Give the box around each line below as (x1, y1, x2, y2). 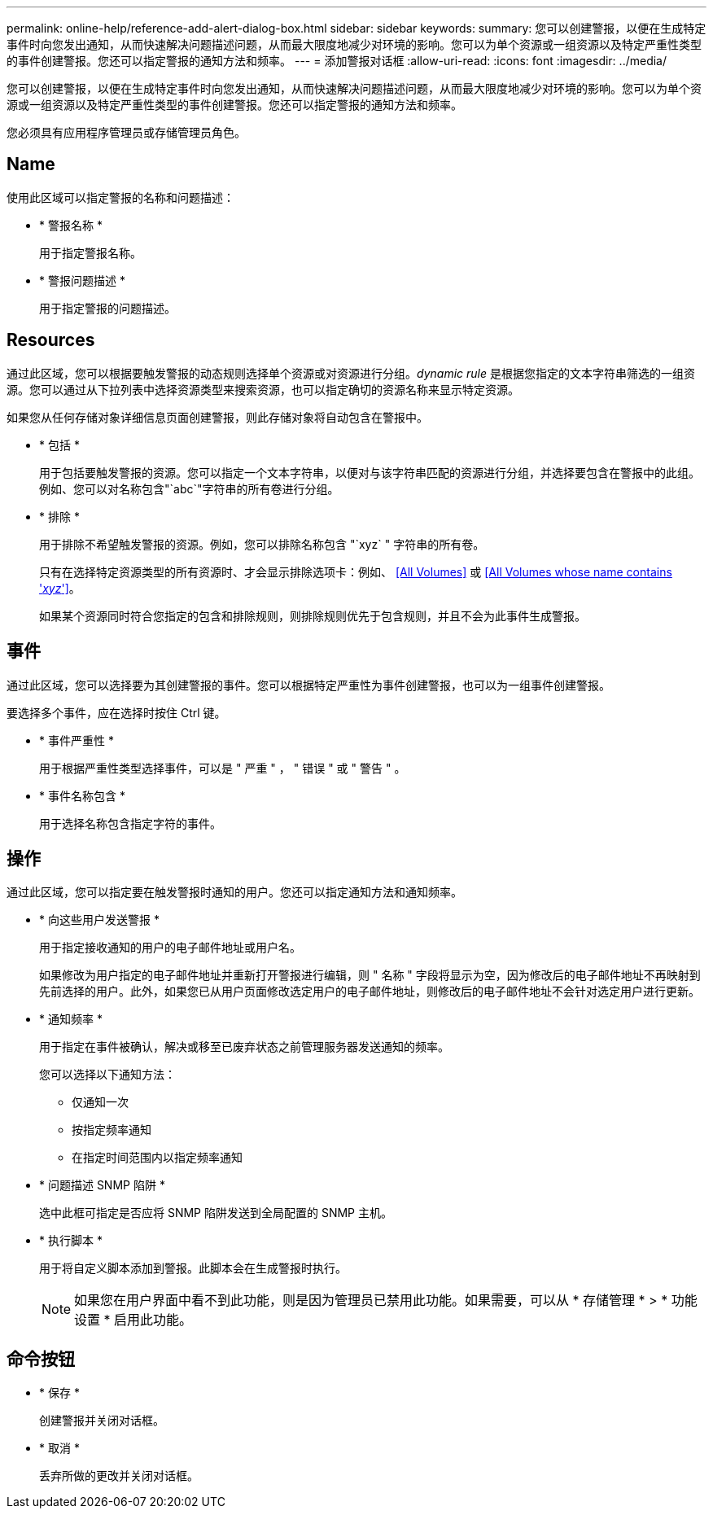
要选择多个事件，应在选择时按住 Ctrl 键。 (7, 705, 226, 720)
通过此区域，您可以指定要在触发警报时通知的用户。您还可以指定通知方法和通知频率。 (7, 885, 462, 900)
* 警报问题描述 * (39, 273, 125, 287)
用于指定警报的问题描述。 (39, 300, 176, 315)
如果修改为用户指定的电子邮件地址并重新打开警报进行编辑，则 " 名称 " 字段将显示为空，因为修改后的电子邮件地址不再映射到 (39, 968, 701, 983)
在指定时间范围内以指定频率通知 (72, 1150, 243, 1165)
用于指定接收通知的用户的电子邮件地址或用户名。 (39, 940, 301, 955)
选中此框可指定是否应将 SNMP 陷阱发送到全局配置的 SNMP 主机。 (39, 1206, 392, 1220)
